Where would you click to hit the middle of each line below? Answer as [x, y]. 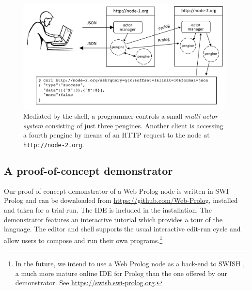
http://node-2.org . [54, 144]
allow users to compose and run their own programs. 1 [83, 239]
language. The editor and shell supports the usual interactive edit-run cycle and [122, 229]
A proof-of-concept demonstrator [88, 171]
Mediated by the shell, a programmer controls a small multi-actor [121, 116]
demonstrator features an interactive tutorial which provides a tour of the [113, 219]
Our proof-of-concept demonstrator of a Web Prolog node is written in [109, 191]
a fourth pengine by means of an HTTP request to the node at [117, 135]
